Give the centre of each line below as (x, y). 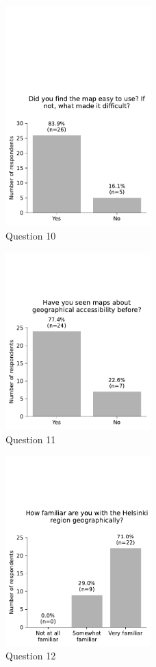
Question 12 (31, 656)
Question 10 (31, 236)
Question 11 (31, 439)
